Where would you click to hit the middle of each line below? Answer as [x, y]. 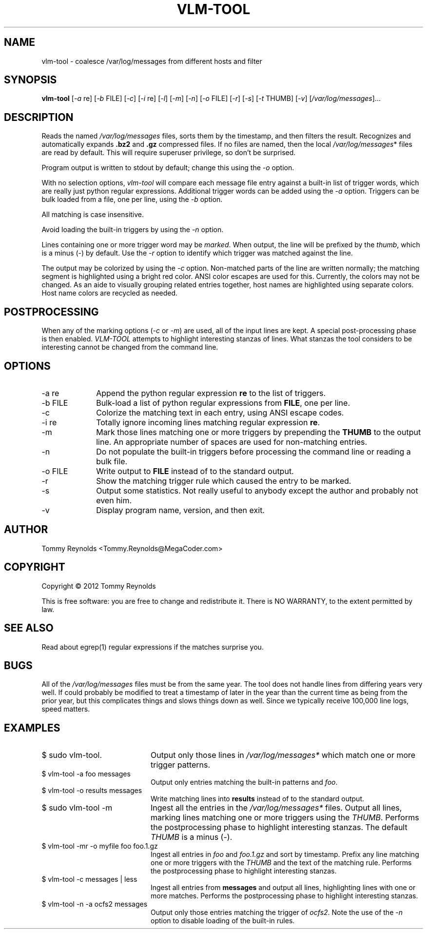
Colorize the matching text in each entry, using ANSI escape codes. [220, 412]
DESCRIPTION [39, 117]
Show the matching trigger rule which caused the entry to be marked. [224, 481]
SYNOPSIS [30, 80]
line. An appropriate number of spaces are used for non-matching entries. [232, 442]
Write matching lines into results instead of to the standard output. [258, 799]
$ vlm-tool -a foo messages [86, 774]
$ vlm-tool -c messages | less [89, 879]
